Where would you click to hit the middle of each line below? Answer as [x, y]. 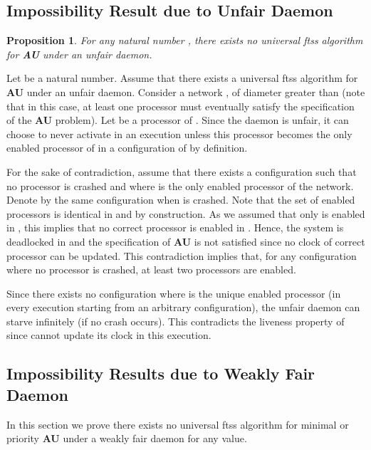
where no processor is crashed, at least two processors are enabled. [151, 270]
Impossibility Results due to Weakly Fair [161, 373]
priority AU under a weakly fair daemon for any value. [127, 438]
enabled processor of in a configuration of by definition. [127, 148]
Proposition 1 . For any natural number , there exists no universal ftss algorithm [185, 40]
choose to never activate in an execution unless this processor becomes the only [179, 134]
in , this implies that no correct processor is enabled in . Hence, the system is [175, 227]
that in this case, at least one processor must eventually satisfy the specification [181, 106]
